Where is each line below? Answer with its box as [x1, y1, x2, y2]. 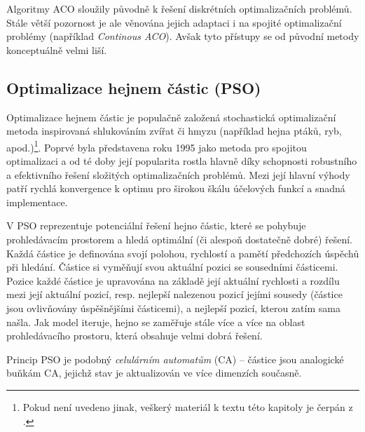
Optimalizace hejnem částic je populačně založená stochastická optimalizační [6, 109, 336, 124]
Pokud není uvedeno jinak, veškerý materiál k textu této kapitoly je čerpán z [22, 399, 353, 414]
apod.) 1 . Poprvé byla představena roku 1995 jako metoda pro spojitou [6, 137, 307, 154]
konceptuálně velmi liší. [6, 42, 107, 57]
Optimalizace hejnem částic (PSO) [6, 76, 261, 98]
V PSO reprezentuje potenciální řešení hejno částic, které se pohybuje [6, 218, 306, 233]
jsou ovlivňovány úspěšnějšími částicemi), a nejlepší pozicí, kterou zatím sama [6, 300, 340, 315]
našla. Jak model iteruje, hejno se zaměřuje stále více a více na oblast [6, 314, 305, 329]
